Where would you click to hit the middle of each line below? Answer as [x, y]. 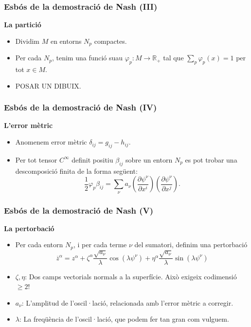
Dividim [27, 41]
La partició [23, 25]
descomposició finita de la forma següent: [76, 171]
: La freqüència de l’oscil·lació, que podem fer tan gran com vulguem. [124, 319]
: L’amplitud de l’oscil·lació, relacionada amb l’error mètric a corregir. [127, 302]
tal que [173, 58]
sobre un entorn [149, 159]
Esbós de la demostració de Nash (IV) [81, 107]
